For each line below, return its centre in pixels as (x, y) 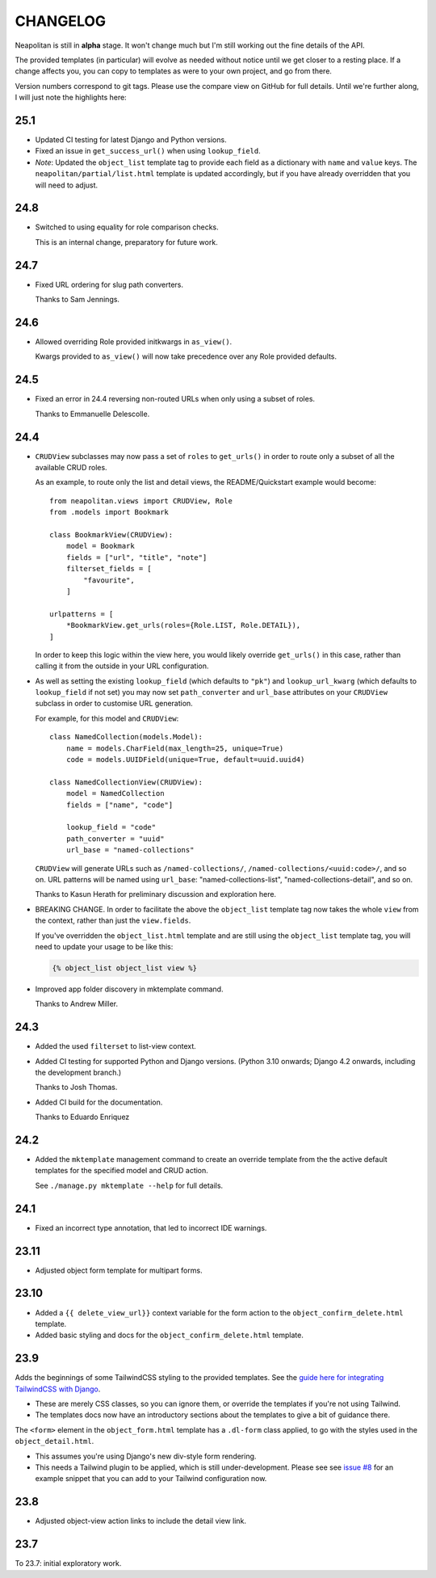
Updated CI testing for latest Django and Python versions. (131, 140)
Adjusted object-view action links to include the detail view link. (140, 1521)
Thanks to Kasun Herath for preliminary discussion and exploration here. (156, 894)
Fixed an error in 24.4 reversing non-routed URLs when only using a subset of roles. (175, 399)
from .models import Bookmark (109, 512)
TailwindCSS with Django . (58, 1389)
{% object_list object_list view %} (125, 968)
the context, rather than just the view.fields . (113, 920)
